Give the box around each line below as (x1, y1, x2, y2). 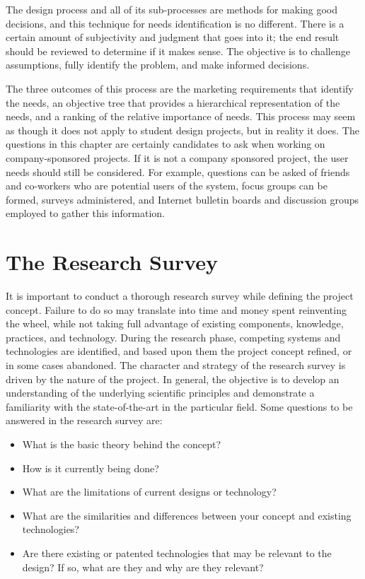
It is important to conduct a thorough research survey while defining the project (6, 288, 354, 303)
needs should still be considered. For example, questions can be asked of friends (6, 164, 350, 179)
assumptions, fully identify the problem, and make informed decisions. (6, 57, 310, 72)
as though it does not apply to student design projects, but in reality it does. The (6, 122, 359, 137)
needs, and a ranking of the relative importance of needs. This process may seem (6, 109, 356, 124)
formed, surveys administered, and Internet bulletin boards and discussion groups (6, 192, 359, 206)
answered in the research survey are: (6, 413, 163, 428)
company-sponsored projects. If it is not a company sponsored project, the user (6, 150, 349, 165)
